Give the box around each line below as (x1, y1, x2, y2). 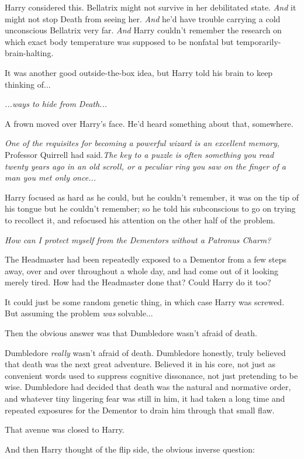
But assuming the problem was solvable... (5, 307, 153, 319)
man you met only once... (5, 171, 96, 184)
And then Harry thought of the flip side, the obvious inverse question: (5, 443, 255, 455)
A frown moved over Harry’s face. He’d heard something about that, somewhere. (5, 117, 293, 129)
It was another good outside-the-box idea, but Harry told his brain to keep (5, 66, 273, 78)
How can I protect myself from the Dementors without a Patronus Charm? (5, 233, 271, 246)
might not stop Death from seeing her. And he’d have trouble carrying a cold (5, 12, 281, 25)
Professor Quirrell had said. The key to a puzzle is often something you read (5, 148, 274, 160)
